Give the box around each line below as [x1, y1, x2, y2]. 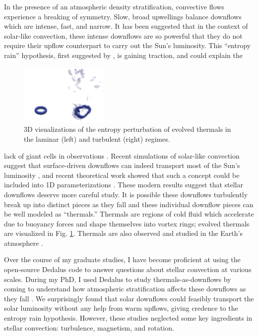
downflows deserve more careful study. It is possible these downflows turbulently [4, 189, 248, 199]
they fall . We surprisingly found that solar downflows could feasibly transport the [4, 293, 254, 303]
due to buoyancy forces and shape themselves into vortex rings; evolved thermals [4, 218, 250, 228]
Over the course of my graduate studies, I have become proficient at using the [4, 254, 241, 265]
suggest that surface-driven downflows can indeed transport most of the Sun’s [4, 160, 240, 170]
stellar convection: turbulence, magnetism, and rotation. [4, 322, 174, 333]
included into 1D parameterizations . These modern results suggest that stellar [4, 179, 243, 190]
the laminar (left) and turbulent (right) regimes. [24, 133, 170, 144]
